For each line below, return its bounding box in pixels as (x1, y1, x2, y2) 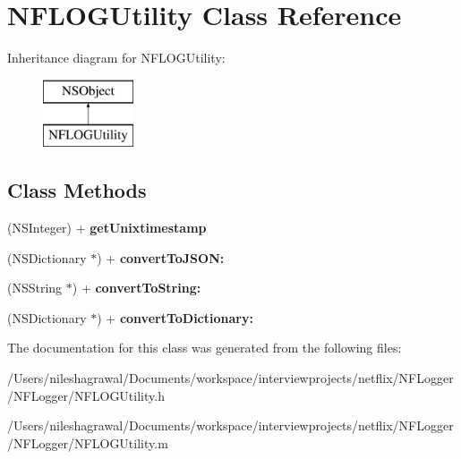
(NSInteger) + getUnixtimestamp (7, 218, 207, 237)
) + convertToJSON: (97, 248, 225, 267)
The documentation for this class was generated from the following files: (7, 338, 402, 357)
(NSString (7, 278, 63, 297)
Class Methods (7, 176, 147, 204)
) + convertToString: (72, 278, 201, 297)
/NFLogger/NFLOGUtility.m (7, 433, 168, 452)
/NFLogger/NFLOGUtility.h (7, 386, 165, 404)
